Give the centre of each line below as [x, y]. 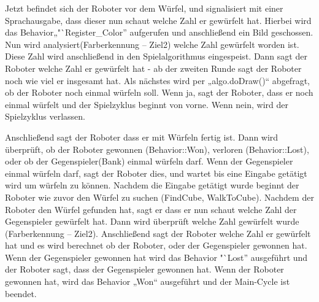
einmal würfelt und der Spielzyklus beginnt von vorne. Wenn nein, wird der [147, 104]
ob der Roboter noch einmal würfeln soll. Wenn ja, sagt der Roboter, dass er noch [159, 92]
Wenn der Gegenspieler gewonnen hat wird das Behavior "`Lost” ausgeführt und [156, 257]
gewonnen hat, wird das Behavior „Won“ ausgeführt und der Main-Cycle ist [148, 281]
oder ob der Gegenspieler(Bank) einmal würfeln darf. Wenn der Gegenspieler [149, 161]
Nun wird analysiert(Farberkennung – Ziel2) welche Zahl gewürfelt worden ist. [152, 44]
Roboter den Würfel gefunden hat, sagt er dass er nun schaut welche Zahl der [151, 209]
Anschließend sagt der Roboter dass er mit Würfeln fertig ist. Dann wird [142, 137]
